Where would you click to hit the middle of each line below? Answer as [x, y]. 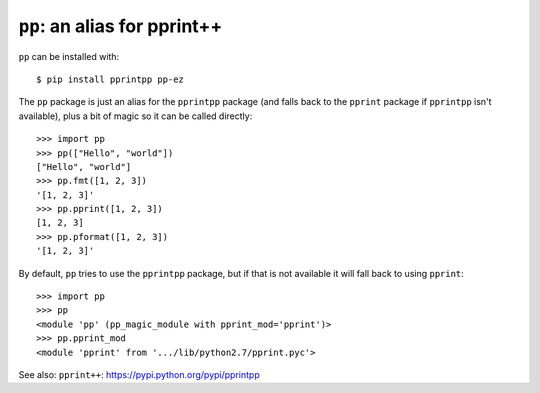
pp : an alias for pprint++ [120, 26]
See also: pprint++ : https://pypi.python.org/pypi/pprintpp [139, 374]
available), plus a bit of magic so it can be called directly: [135, 116]
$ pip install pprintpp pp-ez [110, 79]
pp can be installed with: [69, 56]
